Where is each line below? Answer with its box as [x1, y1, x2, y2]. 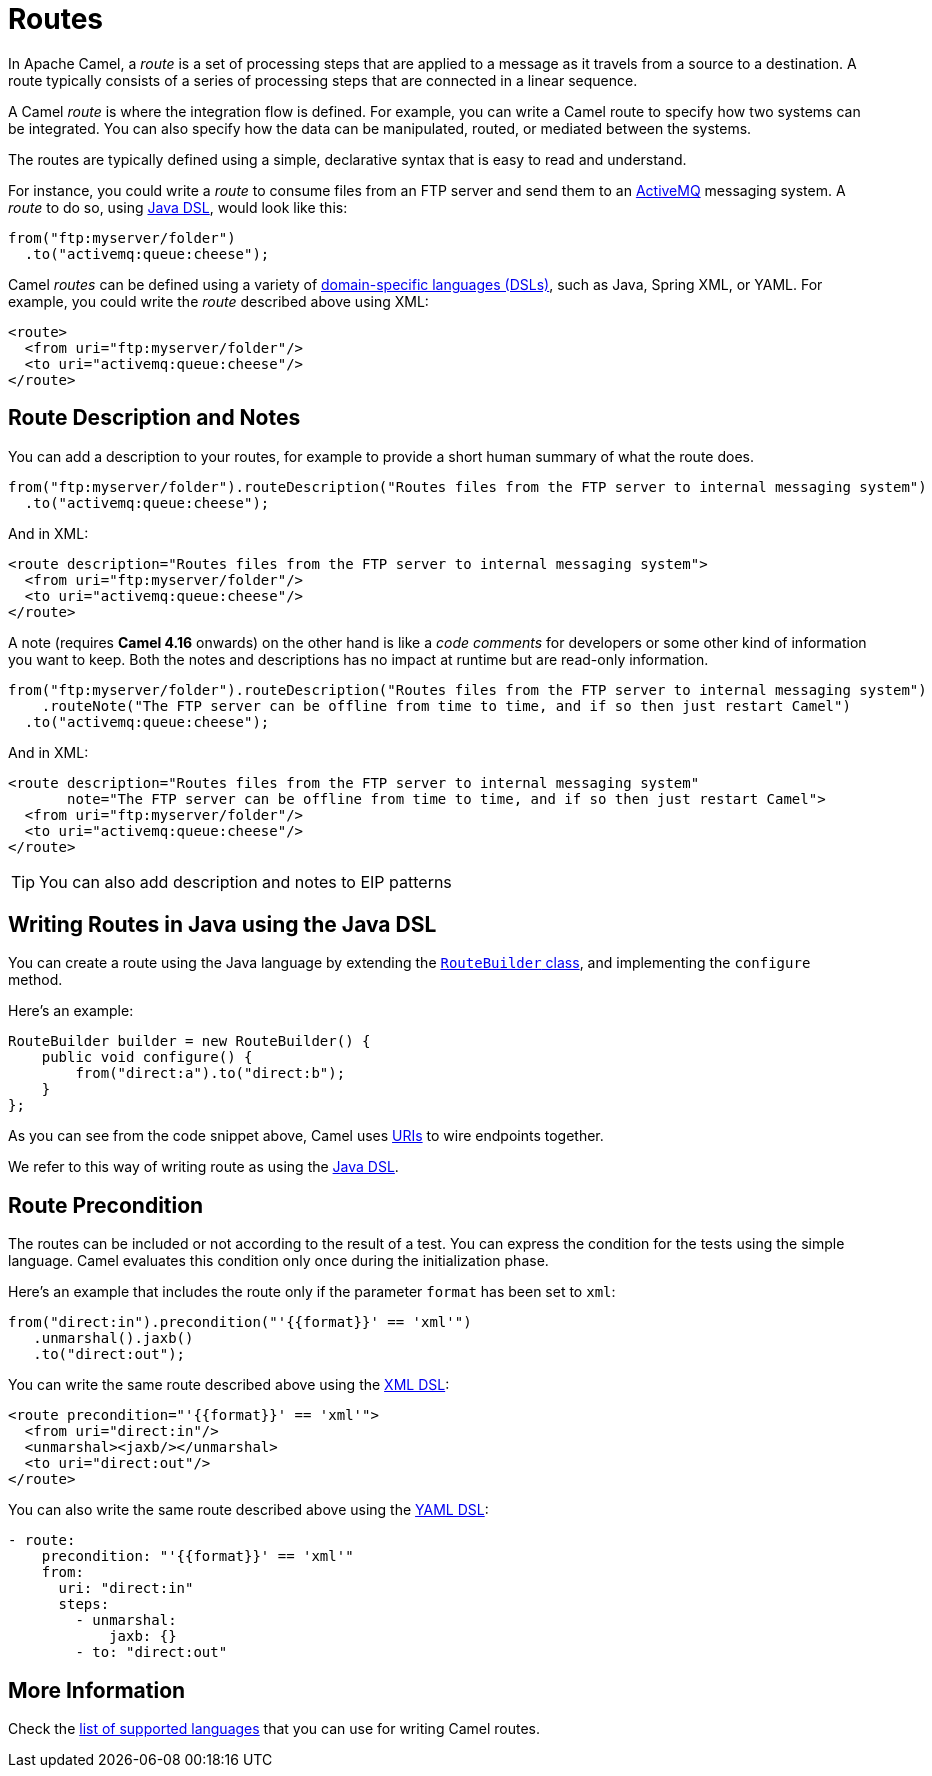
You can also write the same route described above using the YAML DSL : [8, 1501, 489, 1519]
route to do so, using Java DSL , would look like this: [8, 198, 348, 216]
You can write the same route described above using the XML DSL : [8, 1376, 450, 1394]
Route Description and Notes [8, 405, 301, 431]
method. [8, 971, 63, 989]
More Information [8, 1677, 186, 1703]
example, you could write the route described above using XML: [8, 292, 429, 310]
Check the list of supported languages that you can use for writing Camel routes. [8, 1720, 540, 1738]
